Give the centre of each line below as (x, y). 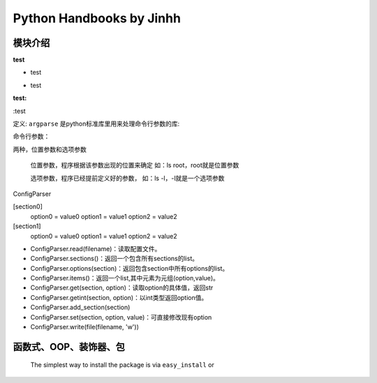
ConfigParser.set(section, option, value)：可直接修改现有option (121, 317)
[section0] (28, 206)
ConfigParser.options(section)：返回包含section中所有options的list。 (130, 268)
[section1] (27, 226)
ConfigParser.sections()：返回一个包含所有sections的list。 (114, 259)
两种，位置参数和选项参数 (50, 149)
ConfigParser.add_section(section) (80, 308)
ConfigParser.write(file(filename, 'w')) (85, 327)
